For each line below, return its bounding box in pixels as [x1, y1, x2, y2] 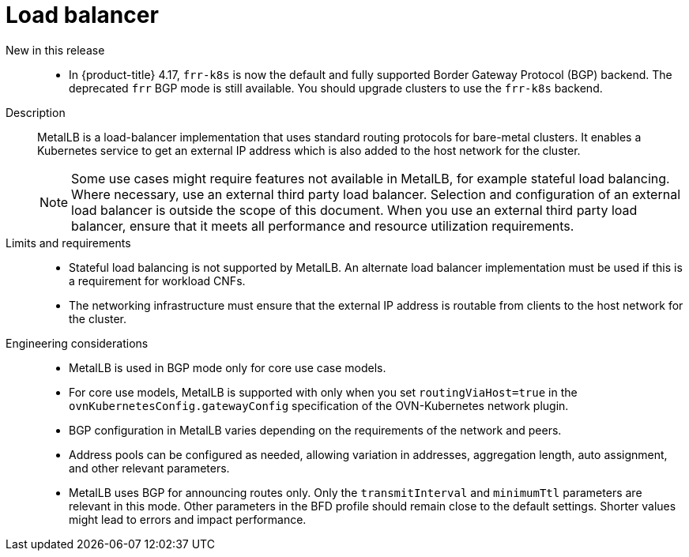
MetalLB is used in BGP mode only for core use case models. [69, 360, 386, 374]
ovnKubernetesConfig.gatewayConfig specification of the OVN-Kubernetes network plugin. [69, 398, 569, 412]
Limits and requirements [6, 235, 131, 250]
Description [6, 105, 66, 119]
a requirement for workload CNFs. [69, 273, 246, 288]
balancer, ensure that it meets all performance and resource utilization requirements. [71, 217, 574, 234]
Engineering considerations [6, 336, 149, 350]
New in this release [6, 43, 105, 57]
